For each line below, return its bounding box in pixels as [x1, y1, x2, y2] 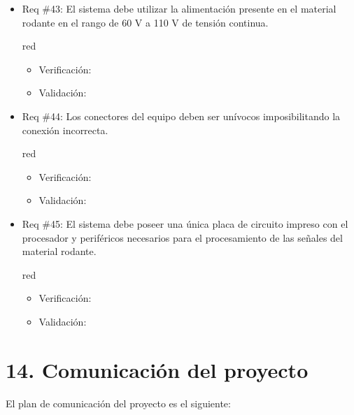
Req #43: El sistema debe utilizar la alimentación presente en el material [22, 1, 337, 15]
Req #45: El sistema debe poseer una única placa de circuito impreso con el [22, 216, 348, 231]
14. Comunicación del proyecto [6, 355, 309, 384]
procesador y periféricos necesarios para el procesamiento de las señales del [22, 230, 343, 245]
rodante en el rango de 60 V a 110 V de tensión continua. [22, 15, 269, 29]
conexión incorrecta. [22, 122, 108, 137]
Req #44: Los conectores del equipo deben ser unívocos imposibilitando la [22, 108, 341, 123]
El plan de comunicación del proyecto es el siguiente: [6, 395, 231, 410]
